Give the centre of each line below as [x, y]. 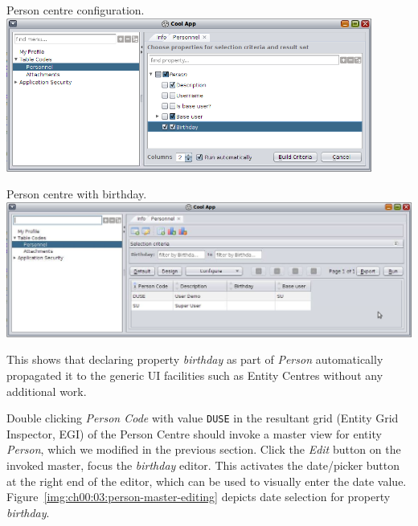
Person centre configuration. [76, 10]
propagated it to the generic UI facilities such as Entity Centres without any [195, 375]
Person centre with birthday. [77, 194]
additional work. [47, 391]
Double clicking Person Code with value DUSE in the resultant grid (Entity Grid [203, 418]
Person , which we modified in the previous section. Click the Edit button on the [204, 449]
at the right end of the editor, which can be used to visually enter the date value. [207, 481]
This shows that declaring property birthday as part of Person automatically [195, 359]
